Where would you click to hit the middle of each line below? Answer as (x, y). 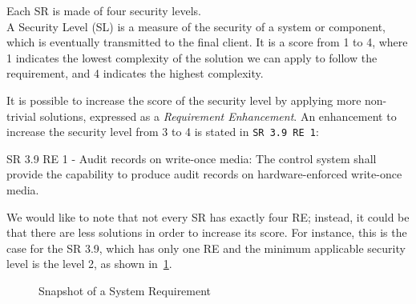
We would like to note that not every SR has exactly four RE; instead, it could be (208, 216)
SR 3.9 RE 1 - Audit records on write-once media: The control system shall (192, 158)
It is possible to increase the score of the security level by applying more (184, 100)
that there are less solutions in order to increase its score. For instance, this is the (207, 232)
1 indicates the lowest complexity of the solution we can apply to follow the (192, 57)
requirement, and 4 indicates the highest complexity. (135, 73)
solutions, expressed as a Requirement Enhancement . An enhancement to (218, 116)
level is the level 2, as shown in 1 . (89, 264)
